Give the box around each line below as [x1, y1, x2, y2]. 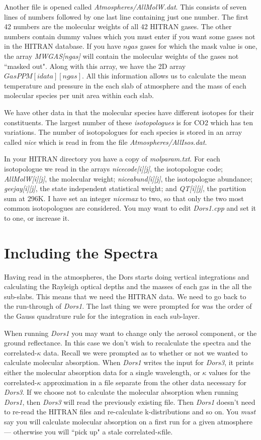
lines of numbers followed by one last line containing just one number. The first [4, 11, 248, 22]
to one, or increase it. [4, 212, 70, 223]
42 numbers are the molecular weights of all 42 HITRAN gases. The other [4, 21, 232, 32]
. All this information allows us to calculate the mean [81, 70, 246, 81]
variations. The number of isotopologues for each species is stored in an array [4, 127, 242, 137]
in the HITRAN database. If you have [4, 41, 121, 51]
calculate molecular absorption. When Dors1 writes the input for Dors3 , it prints [4, 357, 254, 368]
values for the [209, 367, 250, 377]
